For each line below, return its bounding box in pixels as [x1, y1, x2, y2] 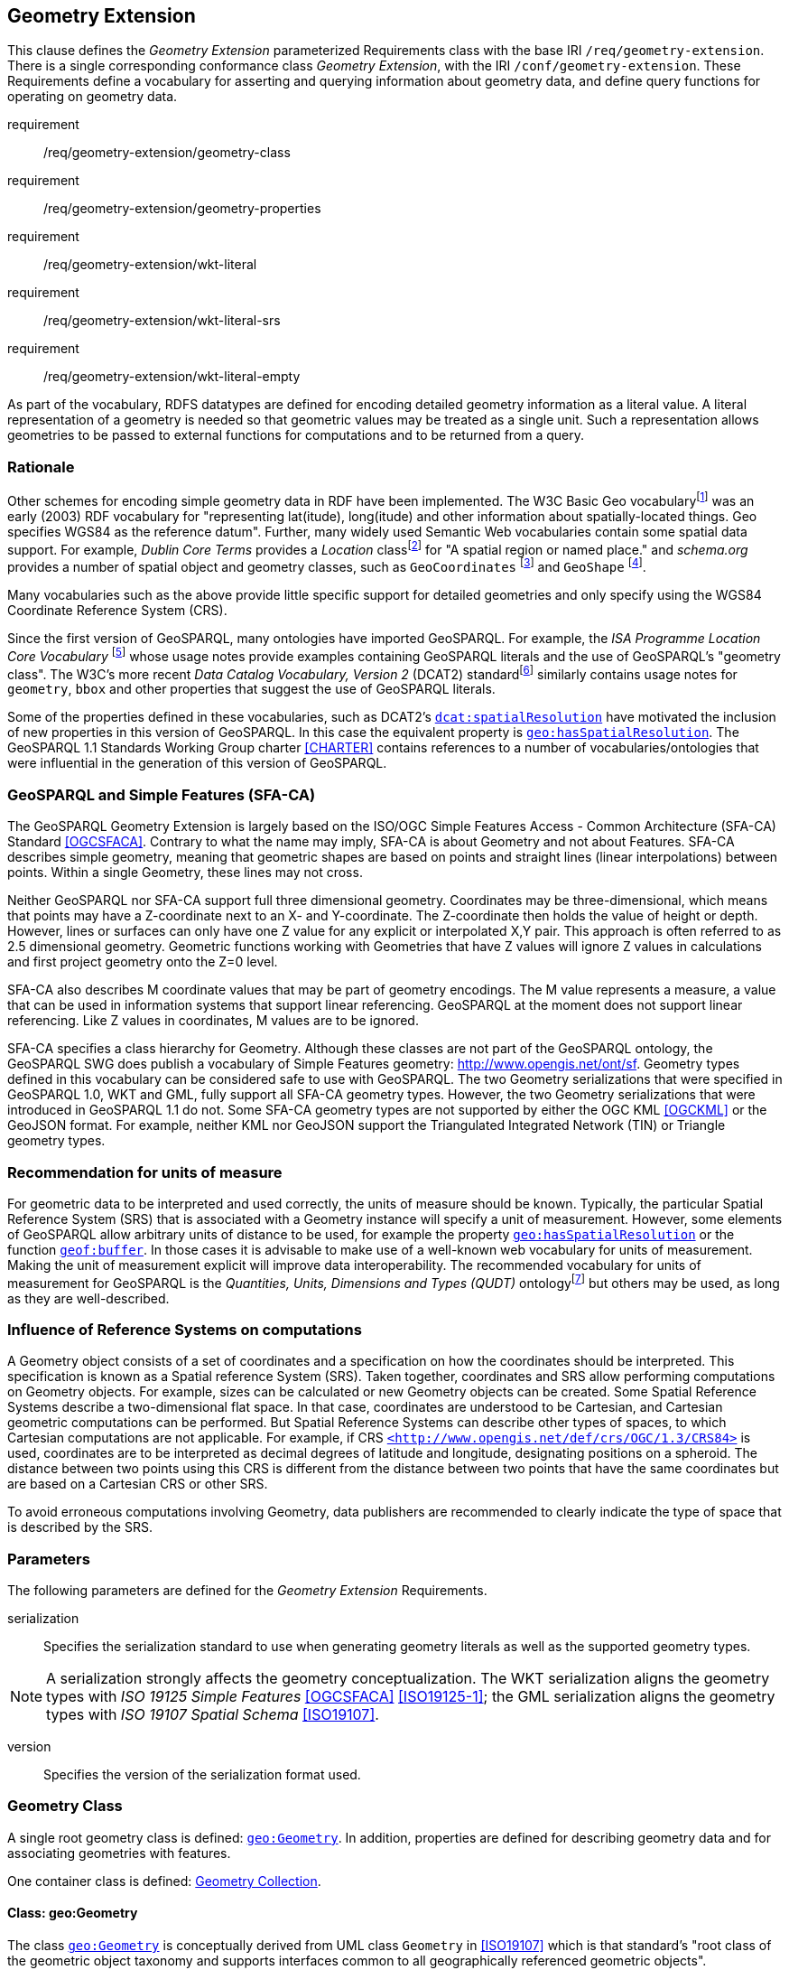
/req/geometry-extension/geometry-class [43, 145, 291, 161]
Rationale [7, 457, 75, 476]
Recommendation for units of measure [7, 1162, 283, 1181]
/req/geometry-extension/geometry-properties [43, 201, 321, 217]
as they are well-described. [7, 1290, 170, 1306]
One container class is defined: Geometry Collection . [7, 1872, 321, 1889]
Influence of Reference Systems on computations [7, 1320, 362, 1339]
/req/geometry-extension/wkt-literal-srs [43, 313, 281, 329]
